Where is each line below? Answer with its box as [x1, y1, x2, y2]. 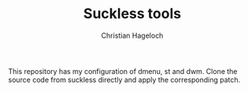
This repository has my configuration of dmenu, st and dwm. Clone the [8, 66, 238, 75]
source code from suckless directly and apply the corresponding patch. [8, 75, 241, 84]
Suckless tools [83, 5, 182, 23]
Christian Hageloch [101, 31, 164, 40]
